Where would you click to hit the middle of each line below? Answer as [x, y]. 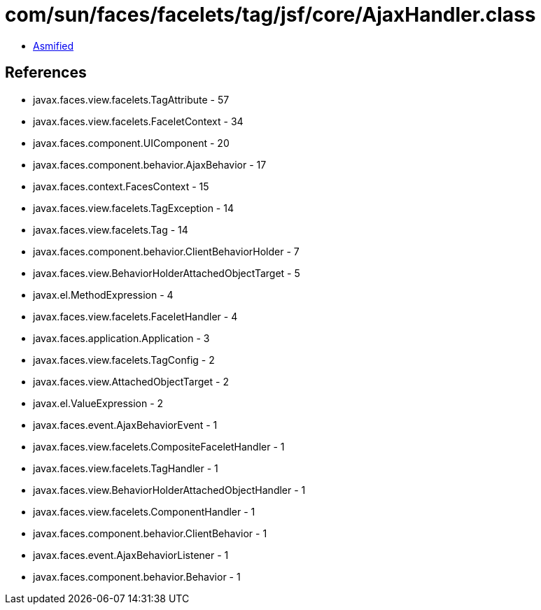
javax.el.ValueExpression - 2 [98, 403]
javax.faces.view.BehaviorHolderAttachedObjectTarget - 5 [167, 273]
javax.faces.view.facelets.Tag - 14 [111, 229]
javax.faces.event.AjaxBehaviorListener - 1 [131, 555]
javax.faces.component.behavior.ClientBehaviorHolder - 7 [166, 251]
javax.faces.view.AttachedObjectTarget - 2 [131, 381]
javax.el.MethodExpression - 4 [103, 295]
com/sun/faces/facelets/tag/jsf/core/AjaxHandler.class [270, 15]
